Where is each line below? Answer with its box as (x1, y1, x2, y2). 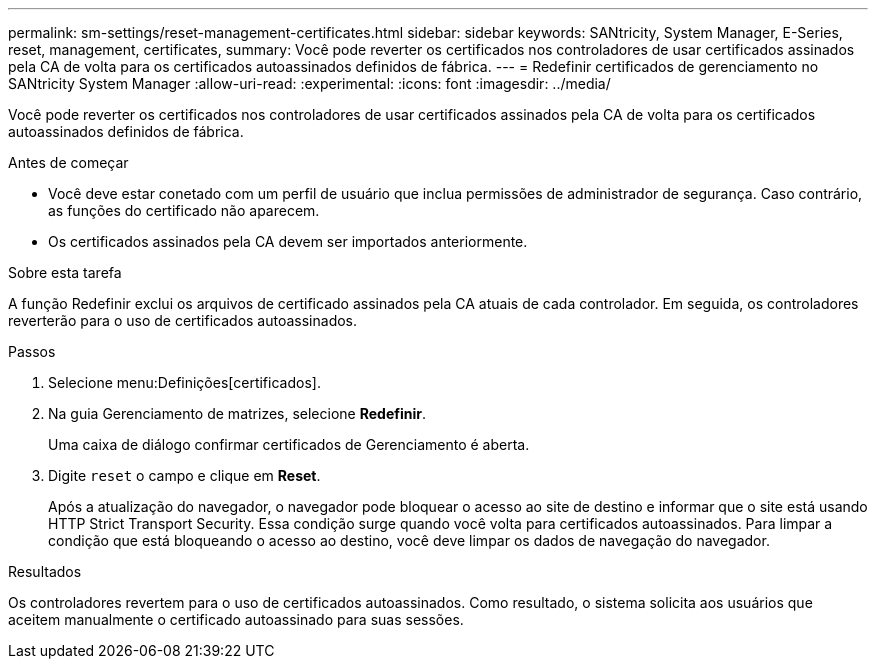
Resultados (8, 563, 82, 580)
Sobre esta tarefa (8, 264, 122, 281)
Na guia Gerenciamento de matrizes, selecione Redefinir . (48, 405, 426, 422)
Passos (8, 343, 56, 360)
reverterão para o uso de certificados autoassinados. (8, 312, 358, 329)
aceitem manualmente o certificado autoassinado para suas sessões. (8, 611, 464, 628)
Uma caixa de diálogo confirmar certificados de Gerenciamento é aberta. (48, 436, 530, 453)
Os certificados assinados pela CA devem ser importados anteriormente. (48, 233, 528, 250)
